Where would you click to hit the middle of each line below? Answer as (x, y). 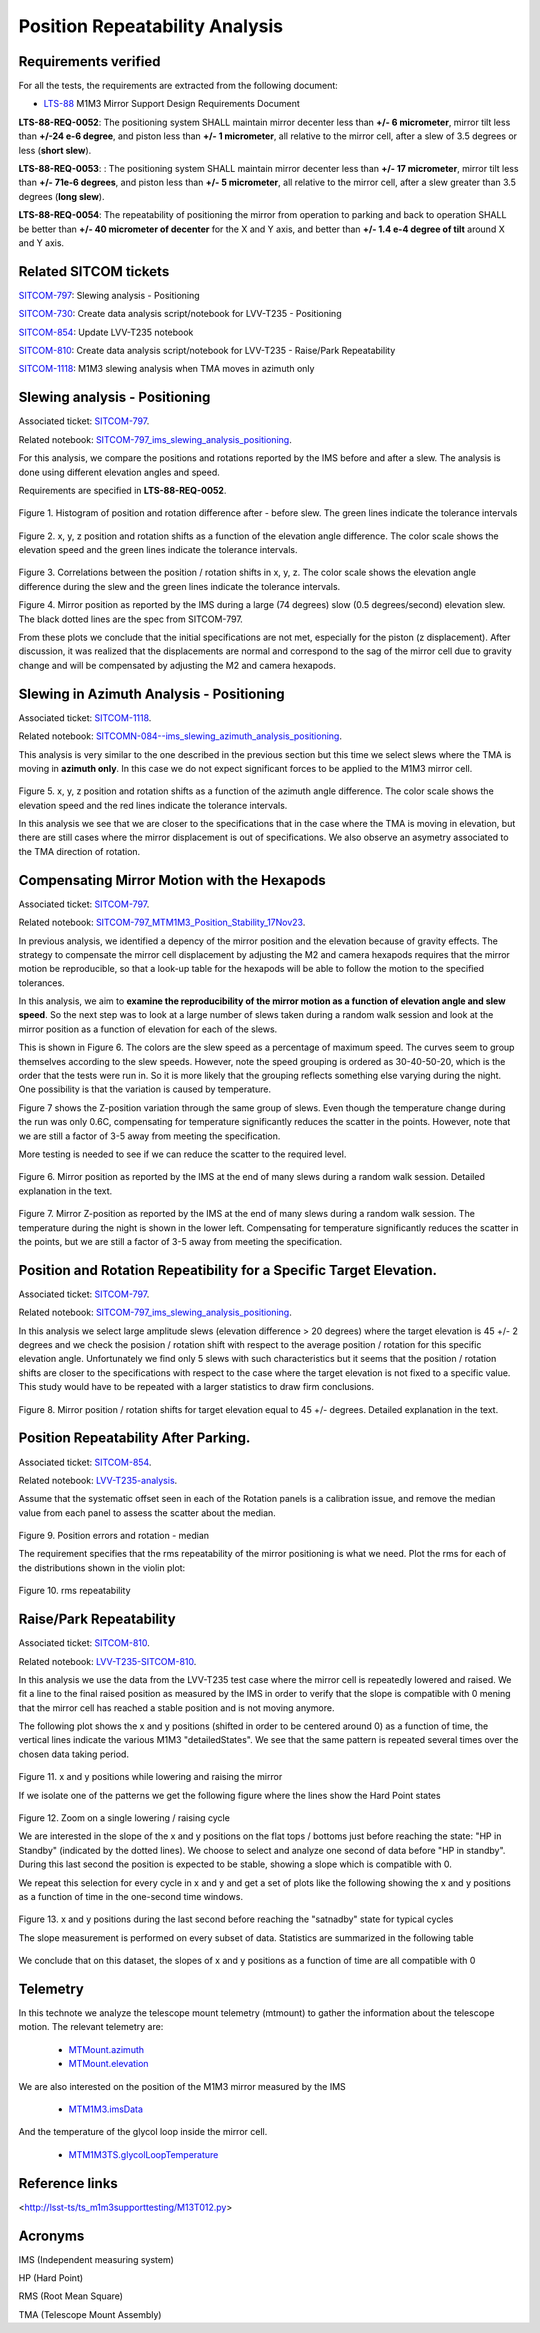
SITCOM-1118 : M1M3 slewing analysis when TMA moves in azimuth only (166, 369)
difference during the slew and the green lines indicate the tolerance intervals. (179, 586)
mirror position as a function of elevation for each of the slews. (148, 1029)
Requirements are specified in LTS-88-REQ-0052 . (122, 490)
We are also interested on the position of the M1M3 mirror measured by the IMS (182, 2086)
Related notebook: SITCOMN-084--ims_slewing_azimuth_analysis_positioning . (180, 736)
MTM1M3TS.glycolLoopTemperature (143, 2154)
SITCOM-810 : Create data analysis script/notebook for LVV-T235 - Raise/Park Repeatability (207, 351)
